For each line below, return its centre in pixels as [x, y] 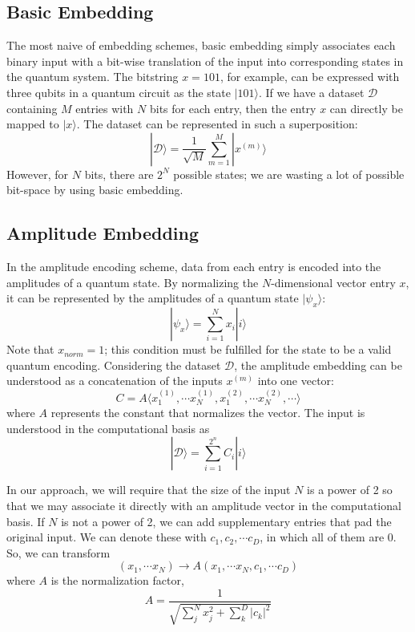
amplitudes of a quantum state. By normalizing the [133, 282]
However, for [38, 174]
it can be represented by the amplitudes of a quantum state [153, 298]
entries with [105, 108]
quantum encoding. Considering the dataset [114, 365]
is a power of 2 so [350, 490]
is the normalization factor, [117, 580]
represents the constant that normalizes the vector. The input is [208, 413]
